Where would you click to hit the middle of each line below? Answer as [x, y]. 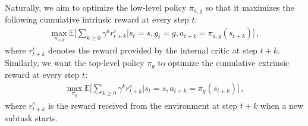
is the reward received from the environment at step [143, 105]
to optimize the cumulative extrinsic [224, 62]
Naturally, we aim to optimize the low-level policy [96, 7]
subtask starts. [32, 117]
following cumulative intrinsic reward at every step [97, 19]
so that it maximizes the [250, 7]
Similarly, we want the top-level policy [75, 62]
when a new [282, 105]
